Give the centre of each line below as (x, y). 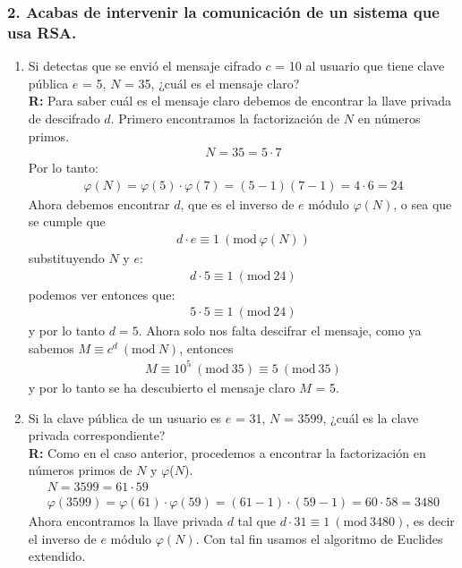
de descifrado (64, 118)
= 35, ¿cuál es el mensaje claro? (212, 83)
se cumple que (67, 221)
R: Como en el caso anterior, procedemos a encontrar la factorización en (227, 452)
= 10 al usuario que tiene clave (360, 66)
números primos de (80, 470)
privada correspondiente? (97, 435)
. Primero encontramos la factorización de (225, 118)
